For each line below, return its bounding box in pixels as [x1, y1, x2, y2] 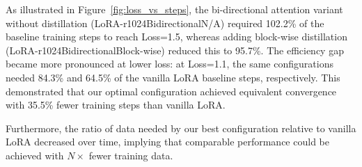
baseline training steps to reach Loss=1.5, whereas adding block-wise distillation [6, 29, 347, 44]
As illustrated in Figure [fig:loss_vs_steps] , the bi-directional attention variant [6, 2, 343, 16]
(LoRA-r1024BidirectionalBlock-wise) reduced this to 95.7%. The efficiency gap [6, 42, 344, 57]
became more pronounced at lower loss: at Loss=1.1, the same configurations [6, 56, 333, 71]
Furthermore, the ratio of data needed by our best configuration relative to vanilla [6, 120, 356, 135]
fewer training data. [88, 148, 173, 162]
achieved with [6, 148, 64, 162]
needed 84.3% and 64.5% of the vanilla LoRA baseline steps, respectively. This [6, 70, 340, 84]
